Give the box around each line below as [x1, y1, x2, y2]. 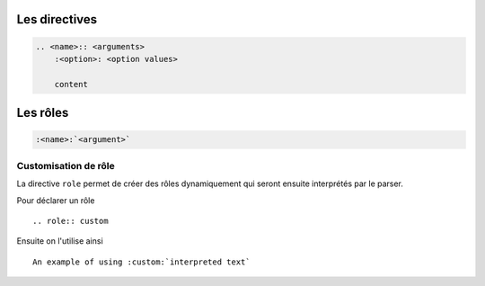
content [54, 79, 89, 89]
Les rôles [16, 105, 69, 121]
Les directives [16, 12, 98, 27]
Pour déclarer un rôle [16, 194, 95, 206]
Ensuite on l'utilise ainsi [16, 236, 103, 246]
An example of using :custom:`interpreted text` [32, 256, 251, 267]
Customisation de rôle [16, 159, 116, 172]
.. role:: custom [32, 216, 109, 226]
